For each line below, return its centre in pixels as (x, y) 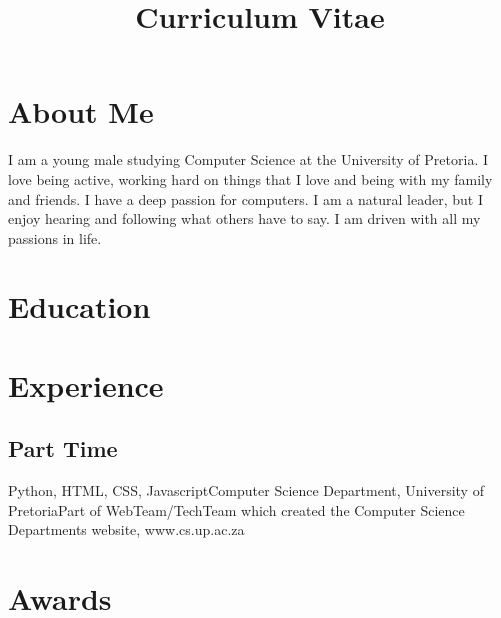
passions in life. (55, 237)
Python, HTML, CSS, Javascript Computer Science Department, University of (246, 490)
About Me (81, 111)
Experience (86, 384)
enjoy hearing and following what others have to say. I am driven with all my (244, 218)
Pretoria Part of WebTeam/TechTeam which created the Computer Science (236, 509)
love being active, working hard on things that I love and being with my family (250, 178)
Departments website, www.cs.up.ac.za (126, 529)
